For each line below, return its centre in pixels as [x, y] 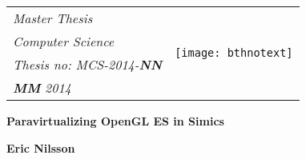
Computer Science [64, 41]
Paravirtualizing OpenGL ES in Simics [115, 121]
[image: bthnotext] [234, 53]
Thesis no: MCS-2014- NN [88, 64]
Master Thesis [53, 18]
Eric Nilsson [41, 147]
